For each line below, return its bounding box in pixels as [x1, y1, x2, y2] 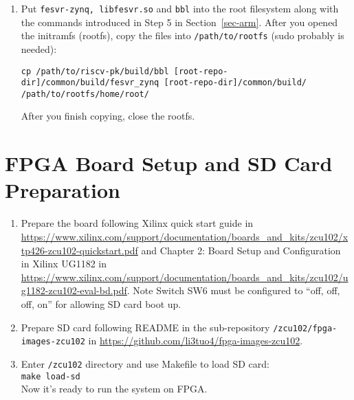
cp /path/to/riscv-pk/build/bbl [21, 66, 169, 76]
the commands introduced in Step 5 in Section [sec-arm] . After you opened [21, 14, 338, 29]
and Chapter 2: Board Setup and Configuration [141, 243, 341, 257]
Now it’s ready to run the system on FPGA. [21, 381, 208, 396]
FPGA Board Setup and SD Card [5, 149, 333, 177]
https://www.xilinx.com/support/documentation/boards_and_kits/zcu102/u [21, 269, 349, 284]
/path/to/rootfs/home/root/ [21, 89, 149, 99]
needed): [21, 41, 57, 56]
